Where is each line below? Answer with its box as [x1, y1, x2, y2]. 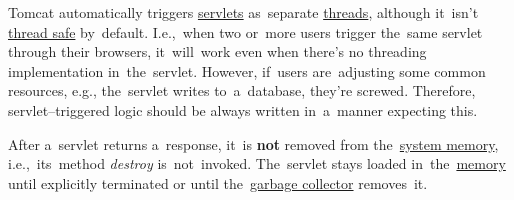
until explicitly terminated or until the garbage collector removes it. [8, 172, 428, 193]
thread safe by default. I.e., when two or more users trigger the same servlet [8, 21, 483, 42]
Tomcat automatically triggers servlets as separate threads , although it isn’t [8, 2, 479, 22]
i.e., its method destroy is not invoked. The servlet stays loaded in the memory [8, 153, 506, 174]
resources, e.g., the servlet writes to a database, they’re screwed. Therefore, [8, 80, 476, 101]
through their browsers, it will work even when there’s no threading [8, 41, 427, 62]
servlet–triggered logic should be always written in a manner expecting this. [8, 99, 478, 120]
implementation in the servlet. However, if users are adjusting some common [8, 60, 486, 81]
